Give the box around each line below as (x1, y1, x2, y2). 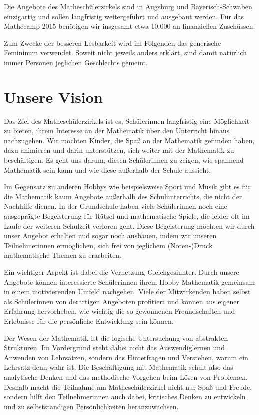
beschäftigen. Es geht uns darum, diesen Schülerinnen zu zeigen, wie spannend (4, 155, 244, 165)
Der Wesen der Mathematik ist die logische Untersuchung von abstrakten (4, 332, 228, 343)
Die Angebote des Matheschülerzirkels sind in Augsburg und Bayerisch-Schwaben (4, 1, 252, 11)
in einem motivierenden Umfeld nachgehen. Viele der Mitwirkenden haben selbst (4, 286, 251, 297)
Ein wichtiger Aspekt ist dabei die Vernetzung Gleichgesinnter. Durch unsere (4, 267, 239, 277)
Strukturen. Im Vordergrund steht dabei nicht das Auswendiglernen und (4, 342, 225, 353)
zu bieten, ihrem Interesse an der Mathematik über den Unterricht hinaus (4, 125, 230, 136)
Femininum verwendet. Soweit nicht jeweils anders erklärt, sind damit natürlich (4, 47, 247, 58)
